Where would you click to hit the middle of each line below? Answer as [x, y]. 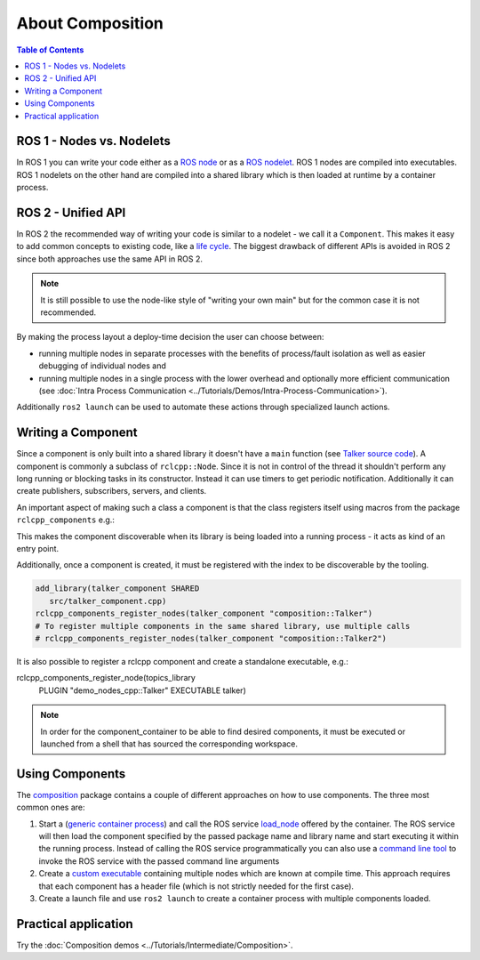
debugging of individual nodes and [102, 366]
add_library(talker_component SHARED [117, 589]
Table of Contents [50, 50]
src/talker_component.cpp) [108, 601]
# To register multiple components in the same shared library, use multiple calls [223, 626]
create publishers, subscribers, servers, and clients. [112, 491]
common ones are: [51, 807]
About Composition [90, 23]
